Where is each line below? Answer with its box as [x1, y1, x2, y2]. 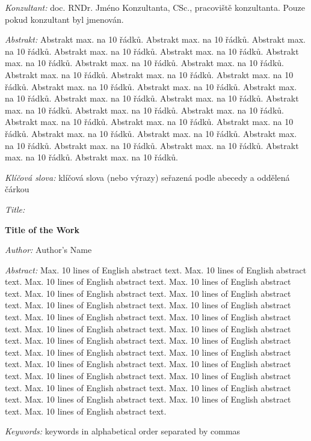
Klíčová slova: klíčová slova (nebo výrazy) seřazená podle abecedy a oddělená [5, 171, 290, 183]
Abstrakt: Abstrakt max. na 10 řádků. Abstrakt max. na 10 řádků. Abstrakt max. [5, 33, 306, 46]
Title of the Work [5, 223, 79, 236]
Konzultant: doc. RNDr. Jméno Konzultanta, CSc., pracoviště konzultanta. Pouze [5, 1, 305, 13]
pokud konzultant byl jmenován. [5, 13, 124, 25]
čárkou [5, 183, 29, 195]
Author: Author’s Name [5, 243, 92, 256]
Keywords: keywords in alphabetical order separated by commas [5, 425, 241, 437]
